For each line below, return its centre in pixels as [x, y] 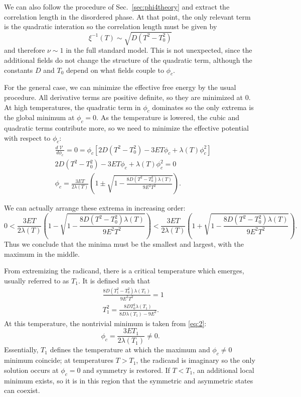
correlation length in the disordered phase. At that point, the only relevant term [127, 16]
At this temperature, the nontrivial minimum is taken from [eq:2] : [105, 323]
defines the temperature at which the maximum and [130, 350]
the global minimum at [39, 117]
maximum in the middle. [42, 254]
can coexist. [22, 390]
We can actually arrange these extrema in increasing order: [95, 208]
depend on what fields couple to [115, 70]
